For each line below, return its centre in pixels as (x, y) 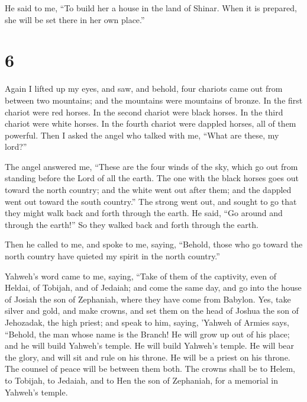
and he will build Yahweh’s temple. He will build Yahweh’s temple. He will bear (150, 345)
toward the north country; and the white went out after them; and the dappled (148, 190)
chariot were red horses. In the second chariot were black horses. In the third (144, 112)
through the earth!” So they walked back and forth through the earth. (132, 224)
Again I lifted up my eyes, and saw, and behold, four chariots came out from (144, 89)
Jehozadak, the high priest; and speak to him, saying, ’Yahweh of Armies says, (147, 322)
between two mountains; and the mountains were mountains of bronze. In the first (154, 100)
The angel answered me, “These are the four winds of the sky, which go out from (151, 166)
